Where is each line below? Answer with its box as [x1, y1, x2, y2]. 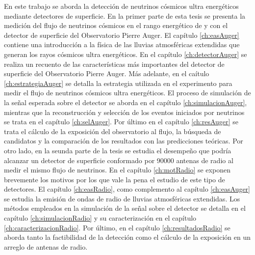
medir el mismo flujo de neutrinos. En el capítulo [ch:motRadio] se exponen [4, 165, 230, 175]
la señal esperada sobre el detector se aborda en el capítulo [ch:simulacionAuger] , [4, 97, 247, 107]
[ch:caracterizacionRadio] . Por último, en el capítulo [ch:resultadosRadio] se [4, 222, 230, 232]
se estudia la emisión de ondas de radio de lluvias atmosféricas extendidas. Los [4, 193, 240, 203]
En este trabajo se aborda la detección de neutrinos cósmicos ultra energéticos [4, 1, 239, 11]
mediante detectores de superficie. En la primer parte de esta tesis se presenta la [4, 10, 246, 21]
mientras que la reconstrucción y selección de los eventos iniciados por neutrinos [4, 107, 245, 117]
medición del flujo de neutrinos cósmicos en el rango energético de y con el [4, 20, 228, 30]
